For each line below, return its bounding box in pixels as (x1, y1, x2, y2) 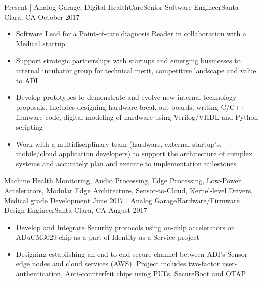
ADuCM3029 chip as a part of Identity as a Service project (16, 232, 199, 242)
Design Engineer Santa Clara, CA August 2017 (4, 205, 147, 215)
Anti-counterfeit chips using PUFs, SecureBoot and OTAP (65, 268, 246, 279)
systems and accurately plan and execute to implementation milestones (16, 158, 236, 168)
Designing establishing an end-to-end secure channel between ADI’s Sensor (16, 248, 248, 259)
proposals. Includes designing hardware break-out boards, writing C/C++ (16, 101, 246, 112)
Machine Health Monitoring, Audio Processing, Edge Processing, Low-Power (4, 175, 241, 186)
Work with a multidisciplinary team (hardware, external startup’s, (16, 138, 222, 149)
